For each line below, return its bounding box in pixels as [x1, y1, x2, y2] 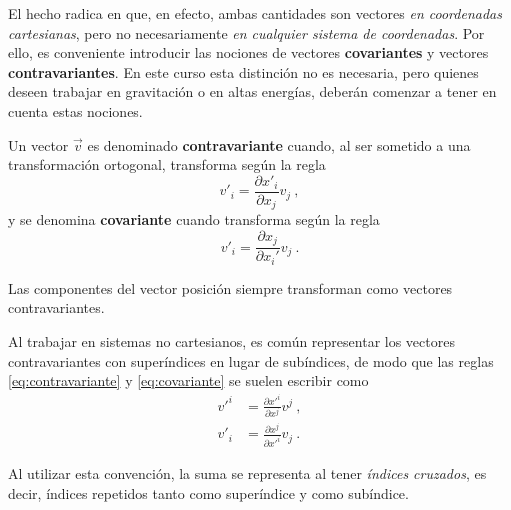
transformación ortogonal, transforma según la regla [8, 154, 326, 175]
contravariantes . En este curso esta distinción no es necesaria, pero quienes [8, 61, 479, 82]
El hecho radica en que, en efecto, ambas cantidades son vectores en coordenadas [8, 3, 502, 23]
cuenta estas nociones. [8, 100, 143, 121]
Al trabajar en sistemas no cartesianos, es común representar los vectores [8, 330, 455, 351]
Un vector [8, 134, 69, 155]
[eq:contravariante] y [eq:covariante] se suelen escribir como [8, 370, 369, 391]
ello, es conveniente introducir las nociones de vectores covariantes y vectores [8, 42, 489, 63]
